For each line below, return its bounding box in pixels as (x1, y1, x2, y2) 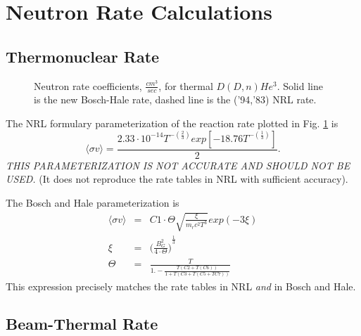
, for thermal (158, 78, 213, 93)
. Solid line (277, 78, 323, 93)
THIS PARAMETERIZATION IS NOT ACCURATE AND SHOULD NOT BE (6, 157, 350, 172)
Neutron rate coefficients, (34, 78, 142, 93)
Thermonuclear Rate (6, 45, 160, 67)
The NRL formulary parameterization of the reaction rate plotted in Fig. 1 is (6, 116, 338, 130)
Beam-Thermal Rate (6, 313, 158, 335)
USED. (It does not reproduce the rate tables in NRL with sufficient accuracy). (6, 172, 348, 186)
